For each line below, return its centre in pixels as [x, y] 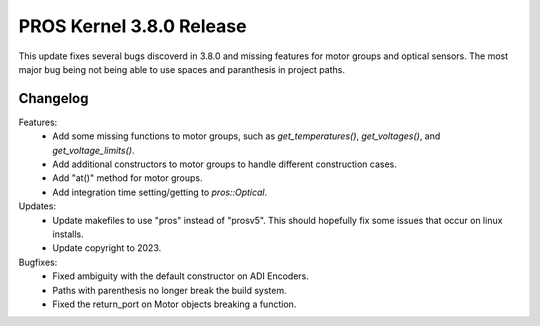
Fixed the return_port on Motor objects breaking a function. [174, 304]
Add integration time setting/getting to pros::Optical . [160, 192]
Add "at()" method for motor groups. [127, 178]
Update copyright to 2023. [107, 248]
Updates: [37, 206]
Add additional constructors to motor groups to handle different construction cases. [224, 164]
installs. [68, 234]
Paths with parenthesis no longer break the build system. [169, 290]
